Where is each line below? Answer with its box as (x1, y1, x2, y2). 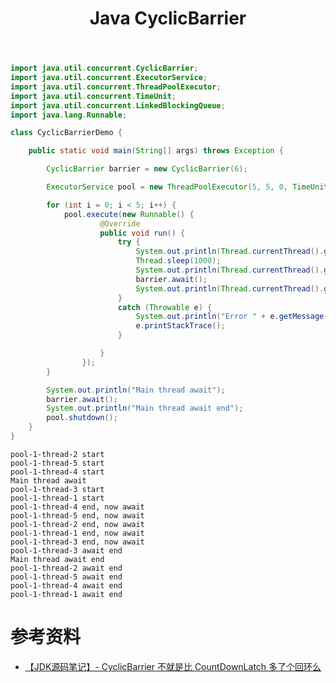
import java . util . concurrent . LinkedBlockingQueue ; (10, 100, 226, 111)
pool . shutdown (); (46, 413, 118, 423)
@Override (99, 218, 141, 229)
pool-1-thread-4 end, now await (10, 502, 145, 512)
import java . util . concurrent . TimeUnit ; (10, 91, 177, 101)
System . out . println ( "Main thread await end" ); (46, 403, 244, 414)
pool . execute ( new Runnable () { (63, 209, 195, 219)
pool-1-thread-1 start (10, 493, 105, 503)
